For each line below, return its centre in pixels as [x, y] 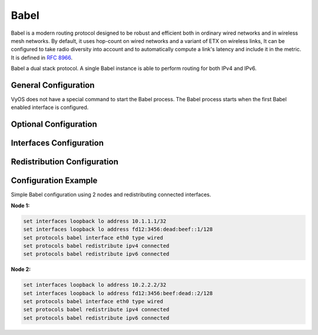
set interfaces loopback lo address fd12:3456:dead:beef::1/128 [118, 229]
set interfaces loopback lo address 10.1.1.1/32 [95, 221]
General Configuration [53, 85]
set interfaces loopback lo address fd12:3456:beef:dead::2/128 [118, 293]
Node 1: [20, 205]
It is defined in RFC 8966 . [42, 57]
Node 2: [21, 269]
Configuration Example [54, 180]
